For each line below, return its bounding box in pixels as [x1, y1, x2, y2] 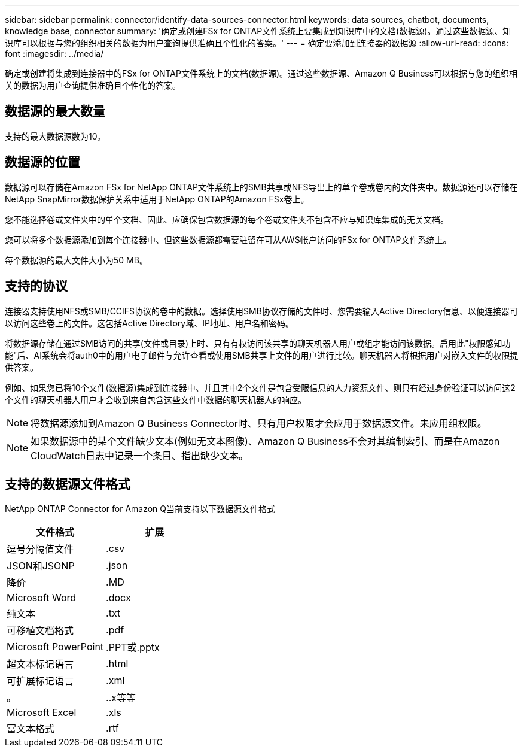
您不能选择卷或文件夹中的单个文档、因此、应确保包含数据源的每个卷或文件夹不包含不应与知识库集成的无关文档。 [5, 214, 449, 225]
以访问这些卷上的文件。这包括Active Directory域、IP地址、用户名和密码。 [5, 317, 294, 328]
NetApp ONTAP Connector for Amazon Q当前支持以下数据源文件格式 [5, 504, 276, 514]
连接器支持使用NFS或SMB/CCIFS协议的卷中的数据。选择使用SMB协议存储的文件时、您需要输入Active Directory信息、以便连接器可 [5, 305, 519, 316]
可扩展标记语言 [7, 675, 74, 687]
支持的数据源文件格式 [5, 476, 130, 492]
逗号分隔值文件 [7, 543, 74, 556]
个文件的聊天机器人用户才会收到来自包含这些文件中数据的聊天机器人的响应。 [5, 394, 306, 405]
